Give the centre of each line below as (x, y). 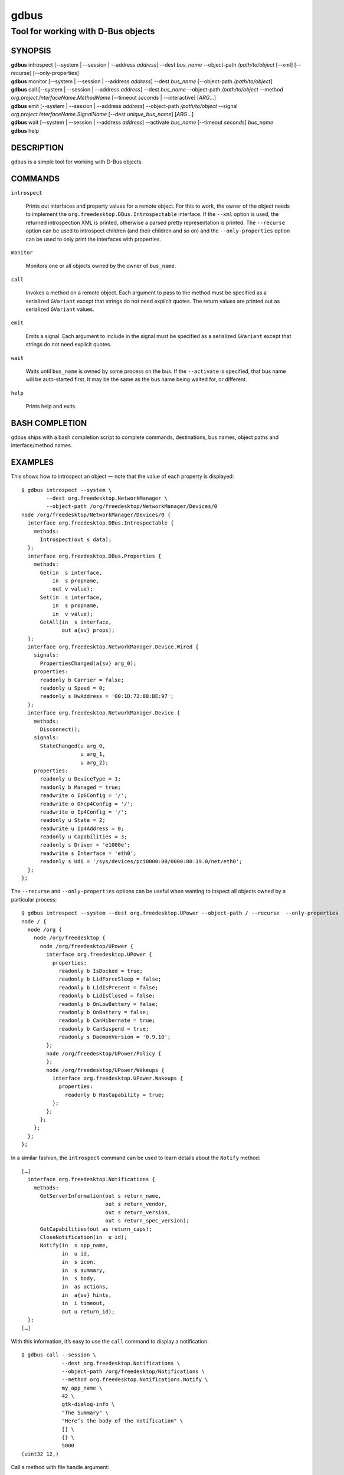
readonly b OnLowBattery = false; (109, 1004)
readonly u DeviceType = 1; (80, 779)
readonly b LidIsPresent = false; (109, 987)
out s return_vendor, (137, 1204)
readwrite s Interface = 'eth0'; (88, 853)
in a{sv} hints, (87, 1295)
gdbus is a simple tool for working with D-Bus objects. (77, 162)
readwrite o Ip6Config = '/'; (83, 796)
